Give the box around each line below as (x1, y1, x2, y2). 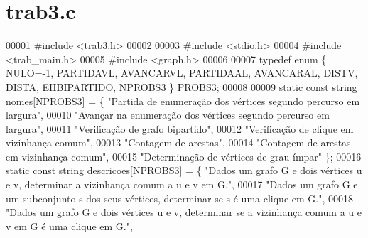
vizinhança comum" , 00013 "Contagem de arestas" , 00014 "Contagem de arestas (6, 135, 351, 150)
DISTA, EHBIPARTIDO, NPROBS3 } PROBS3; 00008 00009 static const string (6, 79, 357, 94)
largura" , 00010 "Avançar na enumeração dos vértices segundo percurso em (6, 107, 330, 122)
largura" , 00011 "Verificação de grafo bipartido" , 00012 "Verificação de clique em (6, 121, 354, 136)
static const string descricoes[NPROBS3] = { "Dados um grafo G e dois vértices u (6, 163, 362, 178)
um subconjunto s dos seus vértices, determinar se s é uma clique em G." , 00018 (6, 190, 353, 205)
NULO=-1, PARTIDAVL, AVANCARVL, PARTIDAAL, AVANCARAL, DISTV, (6, 65, 358, 80)
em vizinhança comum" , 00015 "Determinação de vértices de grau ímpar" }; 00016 (6, 148, 362, 163)
